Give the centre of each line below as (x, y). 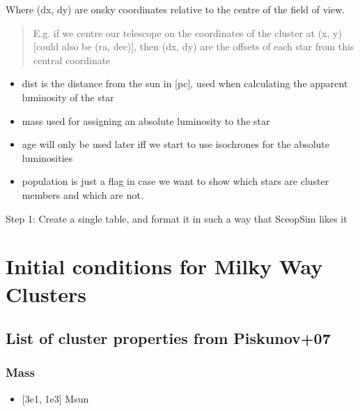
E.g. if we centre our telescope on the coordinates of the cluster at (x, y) (187, 32)
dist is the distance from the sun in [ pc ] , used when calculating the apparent (185, 83)
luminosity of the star (68, 97)
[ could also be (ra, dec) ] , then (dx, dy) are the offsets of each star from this (194, 46)
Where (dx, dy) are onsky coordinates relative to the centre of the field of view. (175, 9)
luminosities (47, 157)
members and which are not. (83, 194)
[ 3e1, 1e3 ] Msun (55, 398)
